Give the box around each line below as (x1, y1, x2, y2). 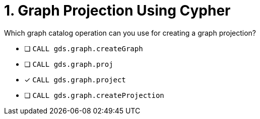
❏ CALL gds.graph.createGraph (24, 44, 143, 53)
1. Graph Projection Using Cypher (4, 2, 231, 19)
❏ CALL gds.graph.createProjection (24, 90, 164, 99)
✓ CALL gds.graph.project (24, 75, 126, 84)
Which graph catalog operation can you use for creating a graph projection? (4, 28, 256, 37)
